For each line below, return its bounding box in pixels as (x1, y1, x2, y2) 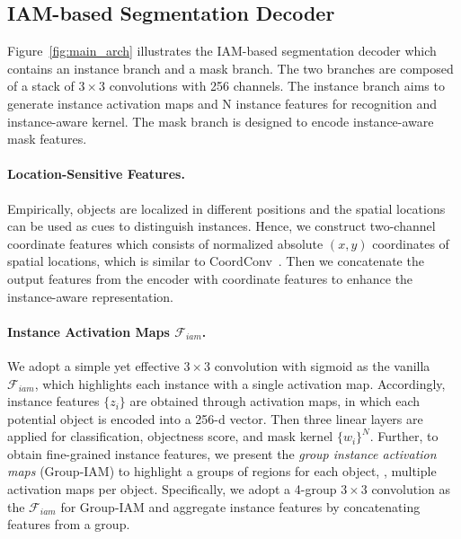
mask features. (7, 129, 87, 148)
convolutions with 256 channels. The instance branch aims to (109, 76, 445, 95)
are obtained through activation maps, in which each (129, 392, 421, 411)
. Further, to (369, 427, 439, 446)
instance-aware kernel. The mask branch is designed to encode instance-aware (7, 111, 434, 130)
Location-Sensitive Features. (7, 164, 185, 183)
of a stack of (7, 76, 75, 95)
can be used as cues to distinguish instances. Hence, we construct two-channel (7, 216, 436, 235)
